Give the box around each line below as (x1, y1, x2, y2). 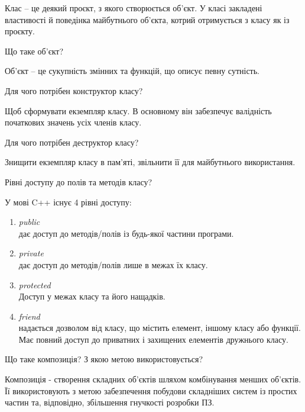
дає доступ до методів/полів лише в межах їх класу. (18, 258, 208, 271)
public (18, 215, 40, 228)
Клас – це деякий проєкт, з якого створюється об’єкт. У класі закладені (5, 2, 262, 14)
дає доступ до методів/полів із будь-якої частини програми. (18, 227, 234, 239)
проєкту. (5, 25, 35, 37)
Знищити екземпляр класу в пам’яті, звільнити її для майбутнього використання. (5, 156, 296, 168)
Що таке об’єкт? (5, 44, 63, 57)
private (18, 247, 44, 259)
